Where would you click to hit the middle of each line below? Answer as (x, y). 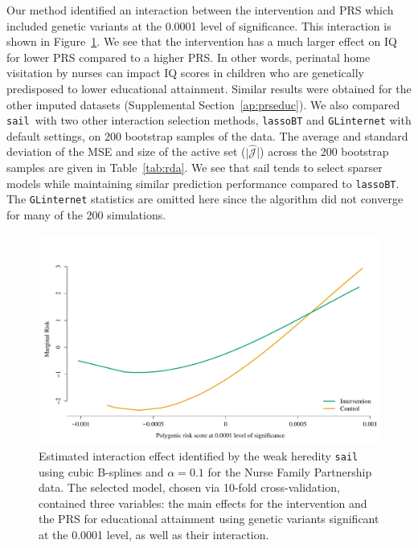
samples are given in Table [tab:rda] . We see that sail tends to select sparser (195, 168)
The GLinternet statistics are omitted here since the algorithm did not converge (205, 199)
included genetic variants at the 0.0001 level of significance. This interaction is (199, 25)
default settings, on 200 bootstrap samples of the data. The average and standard (207, 135)
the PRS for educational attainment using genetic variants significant (209, 519)
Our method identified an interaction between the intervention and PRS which (200, 10)
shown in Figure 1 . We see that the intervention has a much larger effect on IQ (202, 41)
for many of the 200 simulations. (86, 215)
